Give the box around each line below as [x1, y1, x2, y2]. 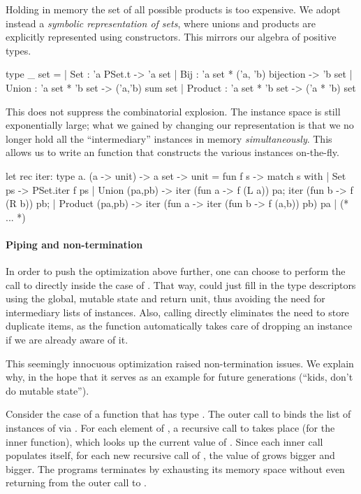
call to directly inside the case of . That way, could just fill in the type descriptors [6, 277, 356, 292]
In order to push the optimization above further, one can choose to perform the [6, 264, 346, 278]
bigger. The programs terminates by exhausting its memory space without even [6, 461, 345, 476]
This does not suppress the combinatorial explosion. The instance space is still [6, 104, 341, 118]
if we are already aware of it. [6, 332, 128, 347]
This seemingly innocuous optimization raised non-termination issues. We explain [6, 355, 354, 370]
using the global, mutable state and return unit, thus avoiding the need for [6, 291, 325, 306]
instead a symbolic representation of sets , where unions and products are [6, 15, 316, 30]
